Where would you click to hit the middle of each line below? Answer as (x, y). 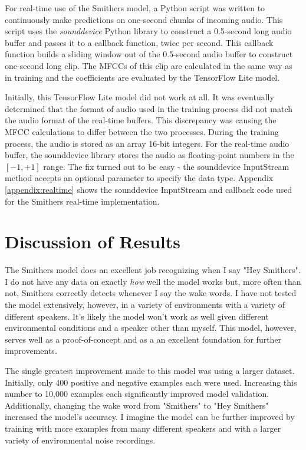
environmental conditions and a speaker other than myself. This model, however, (151, 328)
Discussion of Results (93, 242)
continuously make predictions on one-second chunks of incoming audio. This (144, 19)
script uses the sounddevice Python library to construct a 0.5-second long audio (148, 31)
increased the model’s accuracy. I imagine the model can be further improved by (150, 417)
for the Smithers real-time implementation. (82, 201)
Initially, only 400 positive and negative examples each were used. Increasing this (151, 382)
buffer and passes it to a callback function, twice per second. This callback (139, 42)
